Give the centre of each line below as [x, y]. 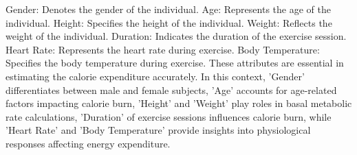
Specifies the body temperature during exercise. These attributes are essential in [175, 63]
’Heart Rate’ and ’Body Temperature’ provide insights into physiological [158, 130]
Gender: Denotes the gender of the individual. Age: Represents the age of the [168, 9]
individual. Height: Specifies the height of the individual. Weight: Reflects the [169, 22]
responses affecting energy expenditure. [88, 143]
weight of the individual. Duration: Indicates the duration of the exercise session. [176, 36]
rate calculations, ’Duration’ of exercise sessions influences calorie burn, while [169, 116]
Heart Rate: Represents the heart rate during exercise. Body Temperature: [163, 49]
